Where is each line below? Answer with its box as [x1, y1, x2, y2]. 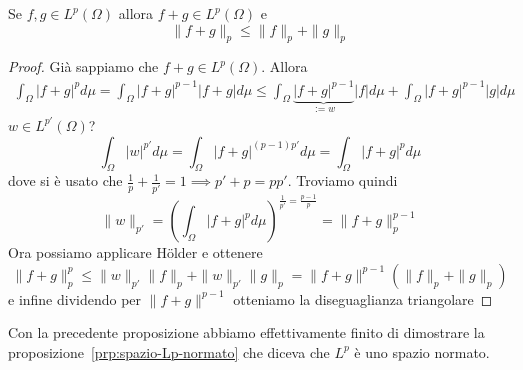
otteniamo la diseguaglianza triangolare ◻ [233, 288, 493, 309]
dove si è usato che [8, 170, 123, 191]
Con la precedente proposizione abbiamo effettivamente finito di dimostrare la [8, 322, 485, 343]
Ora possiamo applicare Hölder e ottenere [8, 242, 263, 263]
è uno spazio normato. [354, 341, 490, 362]
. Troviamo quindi [287, 170, 398, 191]
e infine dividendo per [8, 288, 142, 309]
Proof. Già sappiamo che [8, 56, 159, 77]
